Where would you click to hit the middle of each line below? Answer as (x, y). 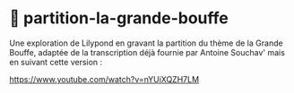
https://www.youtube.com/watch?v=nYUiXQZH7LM (104, 79)
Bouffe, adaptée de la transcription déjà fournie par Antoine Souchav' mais (147, 52)
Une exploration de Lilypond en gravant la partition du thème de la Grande (147, 43)
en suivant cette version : (56, 62)
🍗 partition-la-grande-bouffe (119, 18)
